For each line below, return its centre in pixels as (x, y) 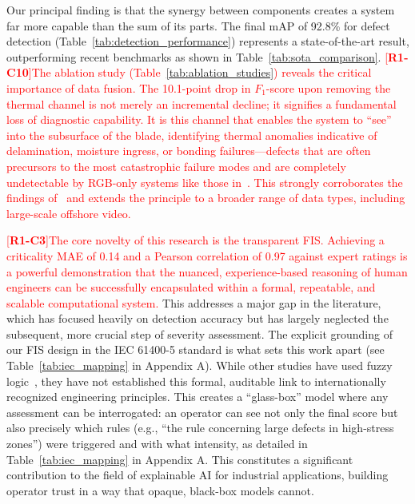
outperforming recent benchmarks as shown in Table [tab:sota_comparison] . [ (198, 56)
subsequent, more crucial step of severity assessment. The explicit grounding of (200, 333)
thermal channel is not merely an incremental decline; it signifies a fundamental (202, 103)
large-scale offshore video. (69, 213)
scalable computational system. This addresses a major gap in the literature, (194, 302)
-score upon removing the (328, 87)
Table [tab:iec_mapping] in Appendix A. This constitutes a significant (180, 459)
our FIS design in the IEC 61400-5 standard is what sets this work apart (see (196, 349)
